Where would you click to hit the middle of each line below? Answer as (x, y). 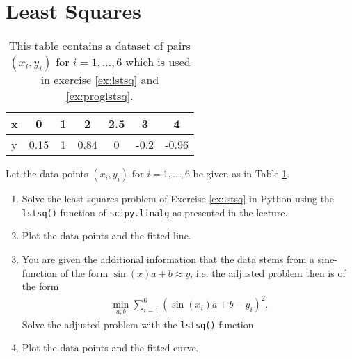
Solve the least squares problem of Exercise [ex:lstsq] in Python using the (178, 199)
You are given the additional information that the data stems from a (168, 258)
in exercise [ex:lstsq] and (100, 80)
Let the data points (47, 174)
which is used (158, 62)
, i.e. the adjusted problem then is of (268, 272)
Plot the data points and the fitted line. (106, 236)
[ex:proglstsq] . (100, 96)
